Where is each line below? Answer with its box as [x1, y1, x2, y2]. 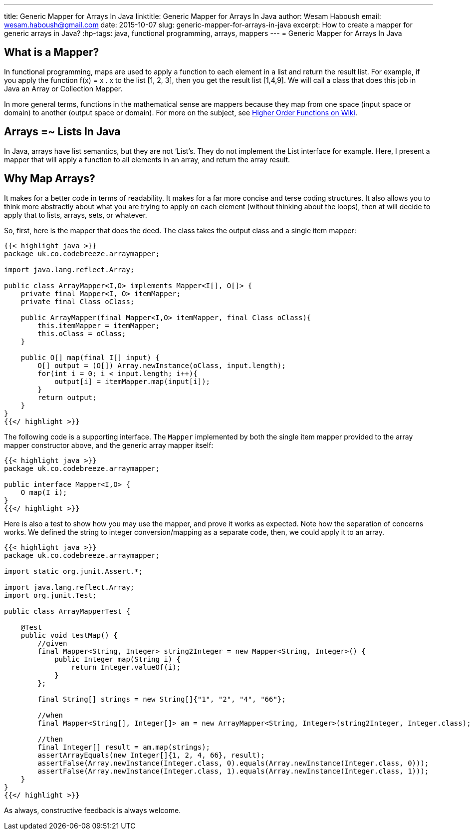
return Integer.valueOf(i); [71, 663, 181, 671]
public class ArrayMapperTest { [4, 607, 130, 615]
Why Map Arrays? [4, 172, 95, 185]
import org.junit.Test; [4, 591, 97, 599]
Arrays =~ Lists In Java [4, 125, 121, 138]
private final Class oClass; [20, 297, 135, 306]
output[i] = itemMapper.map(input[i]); [54, 377, 211, 386]
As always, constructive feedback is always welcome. [4, 806, 181, 815]
